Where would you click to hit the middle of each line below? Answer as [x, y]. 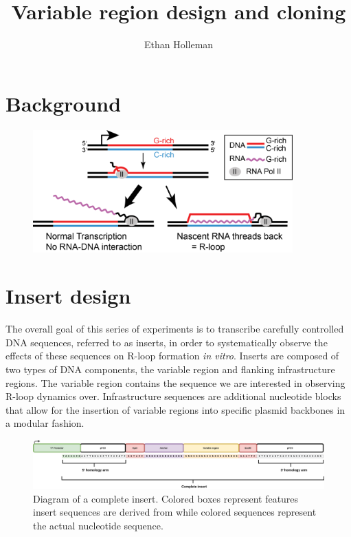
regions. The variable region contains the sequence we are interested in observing [175, 382]
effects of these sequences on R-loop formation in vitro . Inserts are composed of [172, 356]
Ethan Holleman [179, 44]
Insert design [68, 296]
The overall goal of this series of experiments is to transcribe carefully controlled [175, 329]
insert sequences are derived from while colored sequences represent [175, 512]
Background [64, 103]
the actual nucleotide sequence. [98, 526]
